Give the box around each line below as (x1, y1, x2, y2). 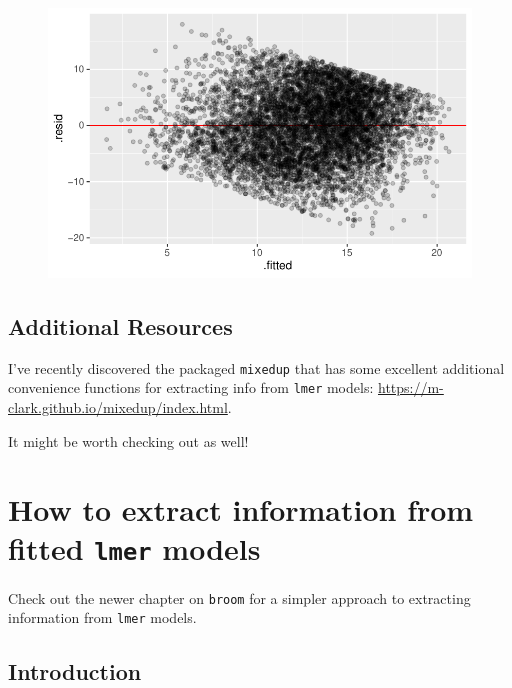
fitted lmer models (8, 528, 261, 569)
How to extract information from (8, 489, 474, 530)
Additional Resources (8, 310, 233, 341)
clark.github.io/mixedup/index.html (8, 396, 228, 417)
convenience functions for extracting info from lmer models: (8, 377, 374, 398)
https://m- (377, 377, 444, 398)
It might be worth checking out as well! (8, 430, 249, 451)
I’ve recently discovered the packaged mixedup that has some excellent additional (8, 357, 505, 378)
